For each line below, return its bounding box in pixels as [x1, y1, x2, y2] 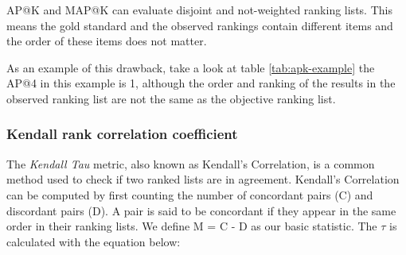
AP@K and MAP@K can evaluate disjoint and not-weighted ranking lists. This [6, 2, 392, 17]
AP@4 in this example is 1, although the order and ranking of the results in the [6, 75, 396, 91]
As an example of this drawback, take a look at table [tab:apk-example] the [6, 59, 375, 75]
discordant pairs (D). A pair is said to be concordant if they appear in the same [6, 202, 396, 218]
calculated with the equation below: [6, 233, 181, 249]
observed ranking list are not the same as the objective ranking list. [6, 90, 336, 106]
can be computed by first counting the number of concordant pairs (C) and [6, 186, 373, 203]
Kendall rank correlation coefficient [6, 124, 238, 144]
